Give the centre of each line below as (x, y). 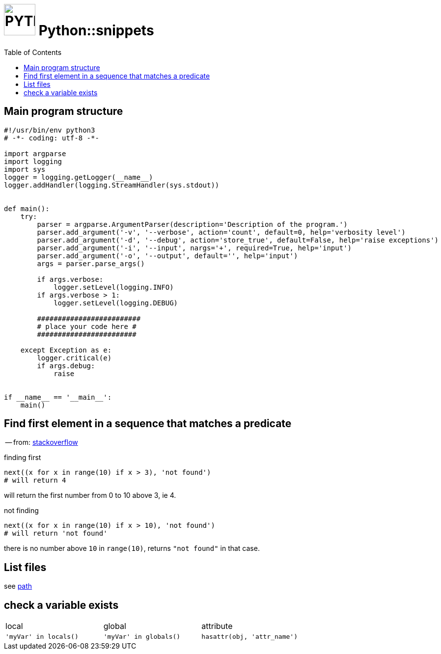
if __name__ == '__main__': (58, 397)
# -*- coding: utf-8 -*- (52, 138)
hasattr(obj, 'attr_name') (249, 637)
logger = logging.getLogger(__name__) (79, 177)
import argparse (35, 153)
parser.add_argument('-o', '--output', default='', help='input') (167, 256)
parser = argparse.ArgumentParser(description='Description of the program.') (192, 224)
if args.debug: (66, 366)
